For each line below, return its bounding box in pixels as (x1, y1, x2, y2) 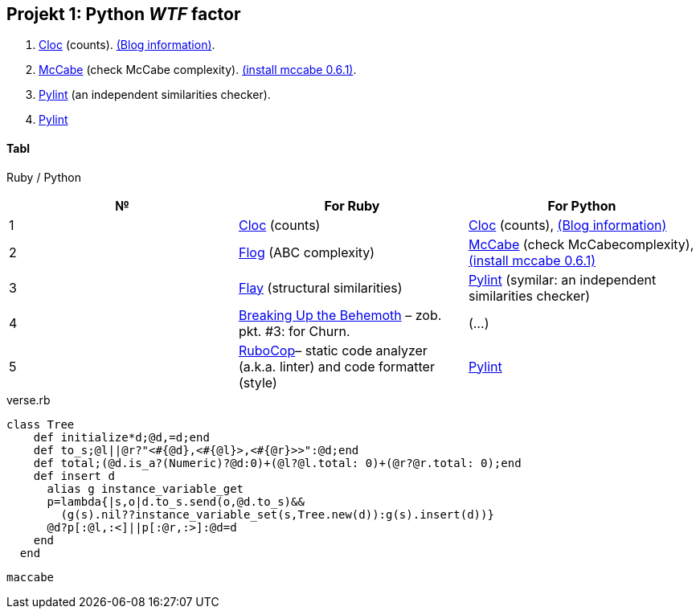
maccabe (6, 570, 55, 584)
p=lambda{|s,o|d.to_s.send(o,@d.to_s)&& (47, 494, 305, 508)
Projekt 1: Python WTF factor (6, 4, 241, 24)
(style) (238, 374, 277, 391)
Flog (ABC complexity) (238, 244, 375, 260)
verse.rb (6, 392, 51, 407)
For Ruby (324, 197, 380, 214)
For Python (547, 197, 616, 214)
